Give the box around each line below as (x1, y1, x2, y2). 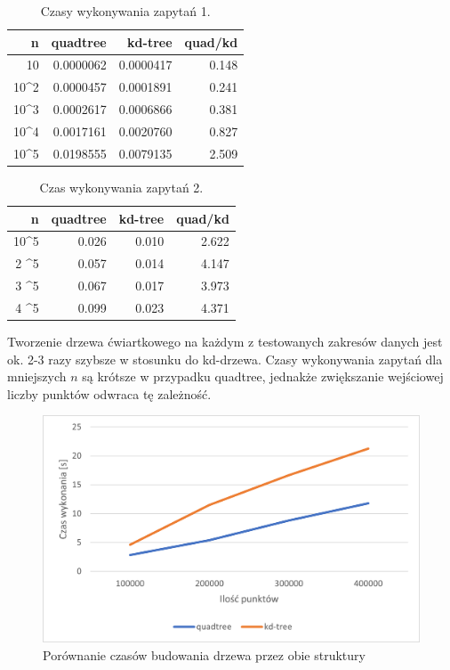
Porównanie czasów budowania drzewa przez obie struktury (43, 645, 366, 664)
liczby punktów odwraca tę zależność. (7, 384, 212, 403)
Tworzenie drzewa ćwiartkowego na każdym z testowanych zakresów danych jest (7, 331, 443, 350)
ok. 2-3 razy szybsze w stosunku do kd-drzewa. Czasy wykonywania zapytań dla (7, 349, 443, 368)
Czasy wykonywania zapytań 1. (40, 2, 211, 20)
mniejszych (7, 367, 67, 386)
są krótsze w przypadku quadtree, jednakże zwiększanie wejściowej (82, 367, 444, 386)
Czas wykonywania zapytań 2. (39, 177, 204, 196)
